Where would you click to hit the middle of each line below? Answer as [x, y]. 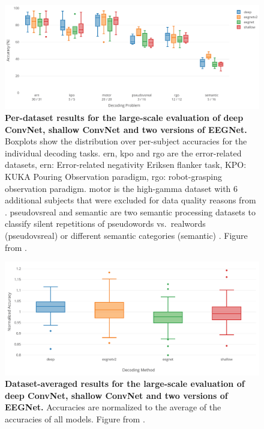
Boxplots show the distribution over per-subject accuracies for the [126, 141]
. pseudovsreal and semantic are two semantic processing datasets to [130, 211]
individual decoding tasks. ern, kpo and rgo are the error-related [123, 153]
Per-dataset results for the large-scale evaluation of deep [124, 118]
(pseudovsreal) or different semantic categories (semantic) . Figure [126, 236]
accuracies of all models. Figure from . [75, 418]
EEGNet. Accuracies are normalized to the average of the [113, 407]
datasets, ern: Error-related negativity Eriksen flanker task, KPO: [126, 165]
